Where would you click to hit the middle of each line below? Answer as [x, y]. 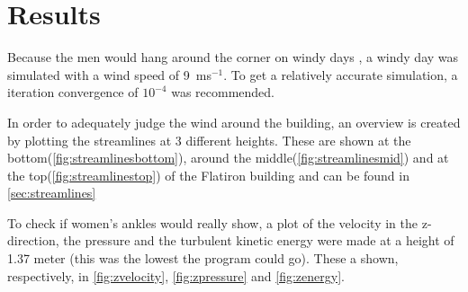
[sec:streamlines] [52, 193]
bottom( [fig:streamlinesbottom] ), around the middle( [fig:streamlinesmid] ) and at [228, 158]
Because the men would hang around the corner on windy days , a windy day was [233, 57]
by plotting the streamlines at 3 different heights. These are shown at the [209, 140]
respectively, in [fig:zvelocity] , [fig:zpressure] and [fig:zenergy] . [176, 275]
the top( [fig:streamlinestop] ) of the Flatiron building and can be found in [208, 175]
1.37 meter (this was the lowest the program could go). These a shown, [203, 258]
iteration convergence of [73, 92]
